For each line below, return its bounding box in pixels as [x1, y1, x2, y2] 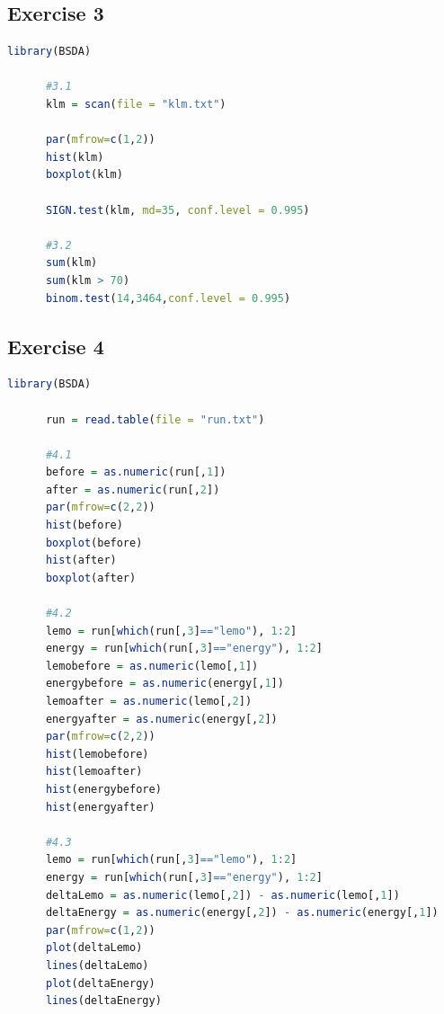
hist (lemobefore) [45, 747, 149, 760]
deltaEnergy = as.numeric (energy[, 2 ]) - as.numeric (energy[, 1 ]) [45, 906, 439, 920]
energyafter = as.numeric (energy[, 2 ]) [45, 712, 278, 725]
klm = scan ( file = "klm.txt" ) [45, 97, 226, 111]
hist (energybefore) [45, 782, 162, 796]
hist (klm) [45, 150, 104, 164]
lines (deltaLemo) [45, 958, 149, 972]
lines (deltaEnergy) [45, 994, 162, 1008]
